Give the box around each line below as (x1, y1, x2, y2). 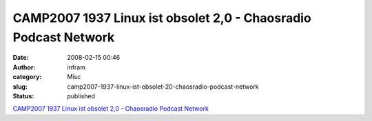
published (67, 91, 96, 100)
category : (12, 73, 42, 81)
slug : (12, 82, 28, 91)
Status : (12, 91, 34, 100)
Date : (12, 54, 29, 62)
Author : (12, 63, 36, 71)
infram (67, 63, 86, 71)
